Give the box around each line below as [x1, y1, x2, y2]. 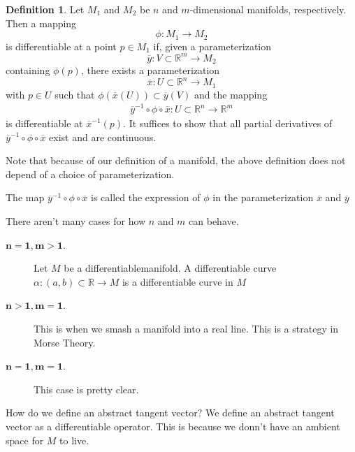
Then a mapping [6, 15, 77, 30]
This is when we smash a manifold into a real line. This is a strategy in [34, 321, 339, 336]
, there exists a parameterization [80, 63, 220, 78]
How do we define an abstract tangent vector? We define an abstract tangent [6, 405, 335, 420]
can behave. [189, 214, 239, 228]
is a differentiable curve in [122, 274, 233, 289]
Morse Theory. [34, 335, 96, 349]
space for [6, 432, 44, 447]
